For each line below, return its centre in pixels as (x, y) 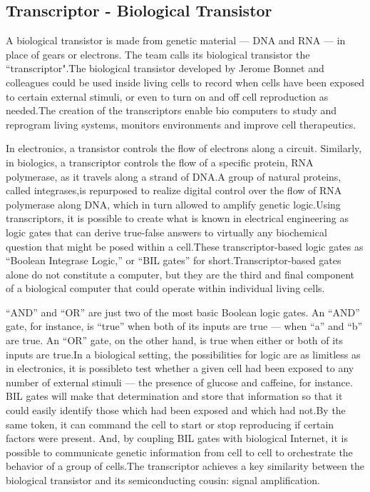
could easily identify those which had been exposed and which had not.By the (176, 410)
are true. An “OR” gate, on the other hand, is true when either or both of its (175, 340)
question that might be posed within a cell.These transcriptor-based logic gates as (185, 246)
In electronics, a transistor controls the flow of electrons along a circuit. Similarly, (184, 148)
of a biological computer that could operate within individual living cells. (165, 288)
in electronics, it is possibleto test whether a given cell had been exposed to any (180, 368)
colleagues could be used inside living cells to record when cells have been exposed (185, 82)
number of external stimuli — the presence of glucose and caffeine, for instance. (179, 382)
